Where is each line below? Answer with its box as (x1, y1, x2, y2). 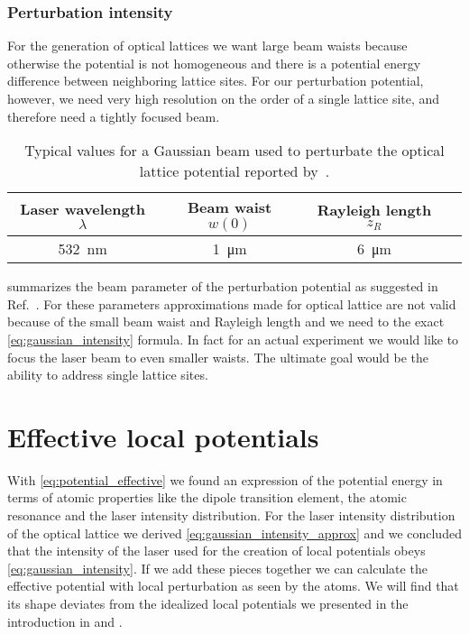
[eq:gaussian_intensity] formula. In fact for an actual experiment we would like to (7, 329, 459, 348)
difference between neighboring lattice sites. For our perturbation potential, (7, 71, 424, 90)
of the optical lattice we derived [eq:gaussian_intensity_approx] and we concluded (7, 523, 462, 542)
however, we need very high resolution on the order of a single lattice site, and (7, 89, 440, 107)
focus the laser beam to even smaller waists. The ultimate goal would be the (7, 347, 429, 366)
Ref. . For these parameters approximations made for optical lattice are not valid (7, 294, 456, 313)
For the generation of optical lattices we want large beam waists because (7, 36, 408, 55)
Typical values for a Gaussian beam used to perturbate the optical (24, 140, 445, 161)
